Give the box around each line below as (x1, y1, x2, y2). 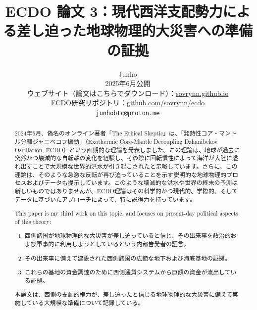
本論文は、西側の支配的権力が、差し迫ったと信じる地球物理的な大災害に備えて (14, 290, 232, 299)
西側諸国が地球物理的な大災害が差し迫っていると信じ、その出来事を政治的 (25, 231, 231, 240)
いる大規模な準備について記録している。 (32, 298, 144, 307)
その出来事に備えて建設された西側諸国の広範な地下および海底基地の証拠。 (25, 254, 231, 262)
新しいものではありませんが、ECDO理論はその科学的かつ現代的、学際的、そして (14, 186, 238, 195)
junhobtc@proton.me (96, 109, 160, 117)
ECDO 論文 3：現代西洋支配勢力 (5, 1, 223, 21)
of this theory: (14, 217, 51, 225)
